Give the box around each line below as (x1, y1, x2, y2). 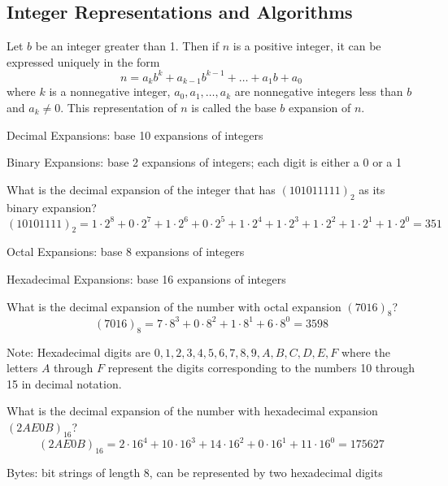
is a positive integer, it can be (233, 37, 381, 54)
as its (359, 180, 385, 197)
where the (341, 343, 390, 360)
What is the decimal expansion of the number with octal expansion (7, 297, 341, 315)
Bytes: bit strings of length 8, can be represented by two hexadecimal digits (7, 464, 383, 481)
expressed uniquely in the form (7, 53, 160, 70)
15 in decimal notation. (7, 375, 122, 392)
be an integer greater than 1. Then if (35, 37, 220, 54)
